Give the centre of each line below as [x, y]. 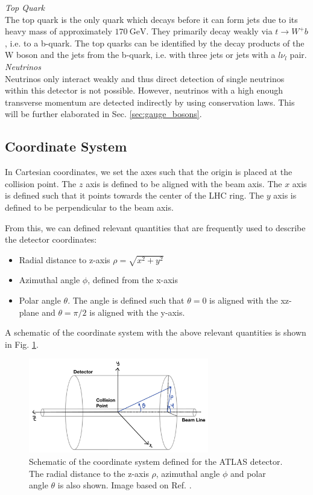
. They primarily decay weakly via [209, 31]
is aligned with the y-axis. [137, 312]
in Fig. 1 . [22, 344]
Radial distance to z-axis [65, 259]
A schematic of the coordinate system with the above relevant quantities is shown [156, 332]
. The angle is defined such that [126, 300]
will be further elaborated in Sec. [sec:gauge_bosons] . [103, 114]
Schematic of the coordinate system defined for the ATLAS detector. [156, 461]
